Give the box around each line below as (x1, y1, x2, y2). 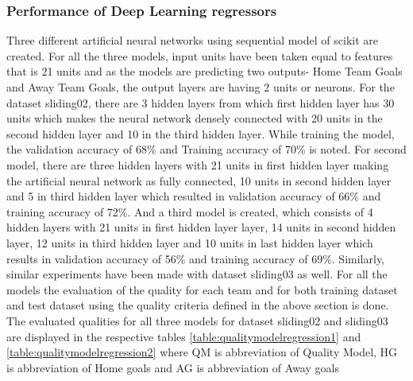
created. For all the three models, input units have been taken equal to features (6, 47, 393, 64)
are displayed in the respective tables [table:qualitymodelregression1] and (6, 328, 361, 344)
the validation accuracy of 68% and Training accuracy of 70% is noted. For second (6, 141, 407, 157)
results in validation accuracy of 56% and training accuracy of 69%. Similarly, (6, 250, 384, 266)
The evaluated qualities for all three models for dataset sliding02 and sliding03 (6, 312, 388, 329)
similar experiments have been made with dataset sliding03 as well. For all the (6, 266, 388, 282)
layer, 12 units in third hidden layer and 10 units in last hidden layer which (6, 234, 373, 251)
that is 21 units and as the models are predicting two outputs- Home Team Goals (6, 63, 403, 80)
